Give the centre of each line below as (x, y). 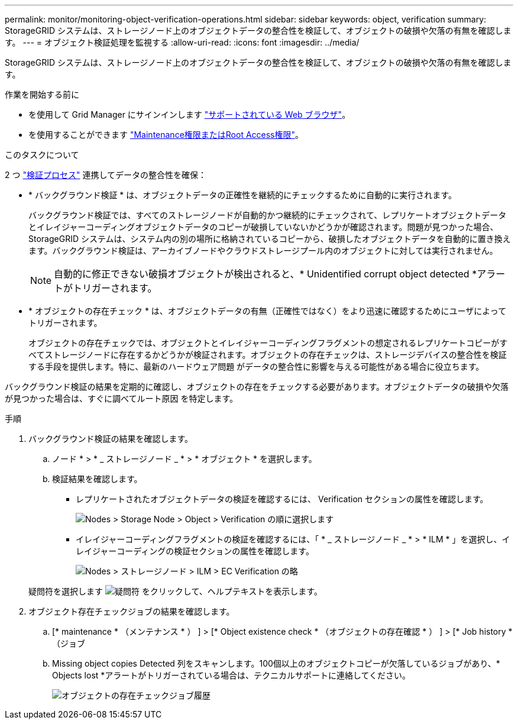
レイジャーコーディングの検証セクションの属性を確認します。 (195, 551)
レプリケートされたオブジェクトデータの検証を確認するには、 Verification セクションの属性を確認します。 (282, 499)
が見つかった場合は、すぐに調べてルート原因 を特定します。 (121, 398)
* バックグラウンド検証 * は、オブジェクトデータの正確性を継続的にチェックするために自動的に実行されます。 (242, 195)
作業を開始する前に (42, 94)
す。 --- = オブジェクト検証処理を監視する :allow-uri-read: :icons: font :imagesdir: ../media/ (182, 42)
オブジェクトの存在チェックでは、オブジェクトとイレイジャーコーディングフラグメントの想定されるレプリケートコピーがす (268, 343)
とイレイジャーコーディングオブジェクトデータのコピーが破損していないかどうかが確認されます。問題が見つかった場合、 (263, 227)
